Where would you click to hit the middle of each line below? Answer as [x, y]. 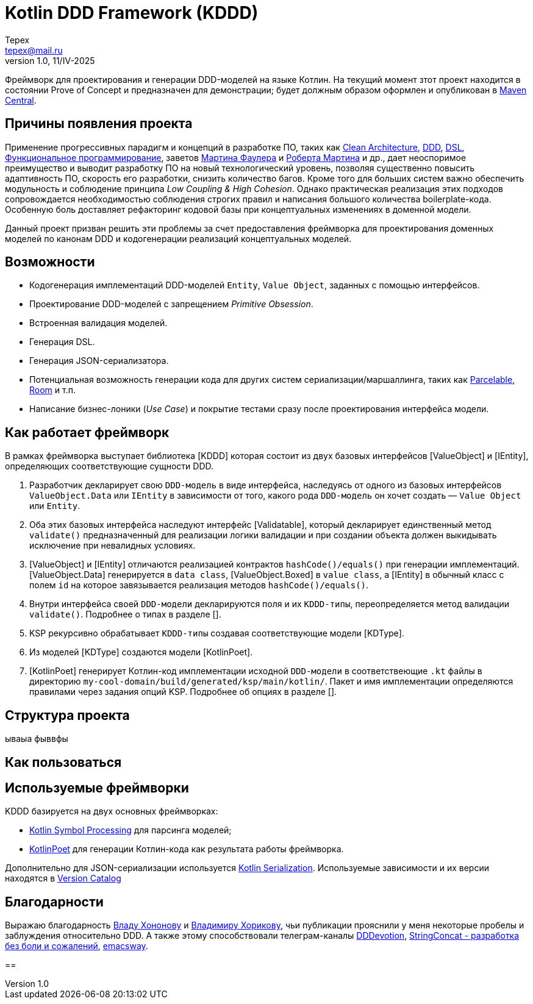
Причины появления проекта [99, 124]
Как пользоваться [63, 762]
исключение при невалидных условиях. [113, 546]
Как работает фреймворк [87, 432]
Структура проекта [67, 715]
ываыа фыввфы [37, 739]
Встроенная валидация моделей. [98, 323]
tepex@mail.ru [34, 50]
